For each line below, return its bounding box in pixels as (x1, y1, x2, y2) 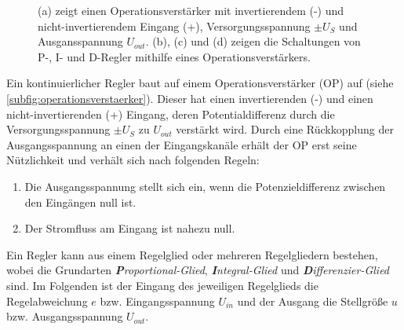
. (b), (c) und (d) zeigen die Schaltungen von (145, 33, 361, 49)
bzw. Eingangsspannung (100, 292, 215, 309)
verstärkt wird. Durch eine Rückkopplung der (176, 121, 394, 137)
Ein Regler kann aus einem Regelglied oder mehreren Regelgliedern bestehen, (6, 246, 378, 262)
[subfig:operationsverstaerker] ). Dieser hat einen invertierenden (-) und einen (6, 90, 373, 106)
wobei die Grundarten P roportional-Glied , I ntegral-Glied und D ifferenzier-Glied (6, 262, 390, 278)
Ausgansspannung (38, 33, 123, 49)
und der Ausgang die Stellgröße (237, 292, 388, 309)
